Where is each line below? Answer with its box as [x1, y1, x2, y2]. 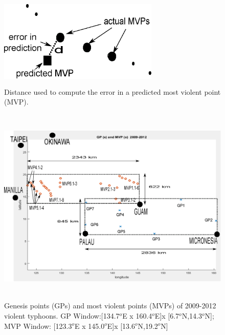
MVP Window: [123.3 [4, 320, 72, 331]
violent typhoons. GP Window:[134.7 [4, 310, 120, 321]
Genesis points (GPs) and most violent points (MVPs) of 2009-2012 [4, 300, 216, 311]
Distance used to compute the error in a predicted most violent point [4, 86, 221, 97]
